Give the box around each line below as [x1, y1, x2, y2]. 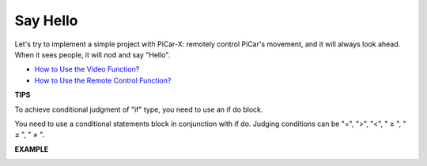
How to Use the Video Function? [34, 65, 140, 74]
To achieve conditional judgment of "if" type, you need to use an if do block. [14, 105, 263, 114]
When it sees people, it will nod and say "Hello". [14, 50, 171, 59]
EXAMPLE [14, 144, 49, 153]
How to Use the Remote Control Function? [34, 76, 172, 85]
